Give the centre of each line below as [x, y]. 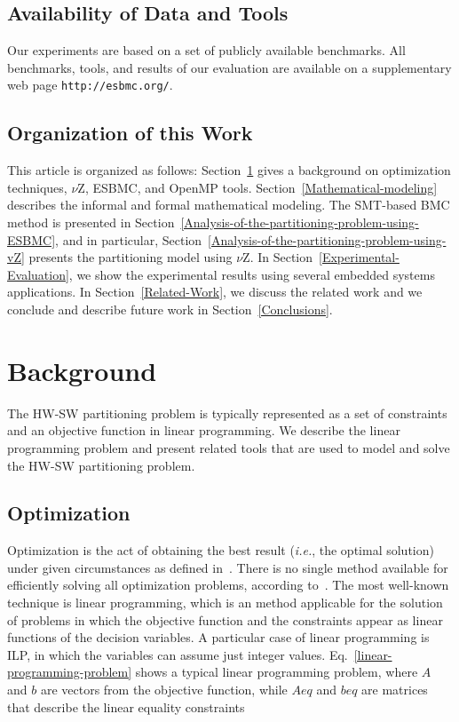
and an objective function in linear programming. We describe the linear [204, 430]
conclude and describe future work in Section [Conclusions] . [170, 309]
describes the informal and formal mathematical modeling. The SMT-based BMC [229, 205]
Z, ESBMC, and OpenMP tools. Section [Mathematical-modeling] [257, 187]
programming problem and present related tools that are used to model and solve [229, 447]
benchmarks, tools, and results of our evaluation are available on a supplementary [229, 67]
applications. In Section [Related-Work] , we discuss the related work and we [215, 292]
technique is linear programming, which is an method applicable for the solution [225, 603]
